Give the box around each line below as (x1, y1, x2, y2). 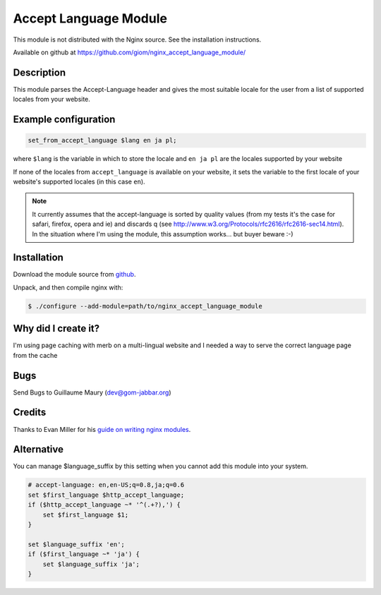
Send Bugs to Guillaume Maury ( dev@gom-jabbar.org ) (13, 388, 171, 397)
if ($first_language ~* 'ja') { (28, 551, 140, 558)
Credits (13, 407, 47, 419)
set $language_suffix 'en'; (28, 540, 125, 548)
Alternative (13, 443, 64, 455)
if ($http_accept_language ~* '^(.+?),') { (28, 501, 181, 509)
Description (13, 66, 66, 78)
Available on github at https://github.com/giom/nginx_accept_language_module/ (13, 48, 246, 56)
